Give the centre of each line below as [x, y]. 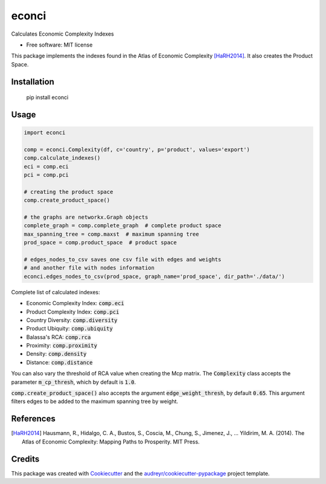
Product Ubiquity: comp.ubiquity [69, 329]
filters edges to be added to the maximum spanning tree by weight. [94, 401]
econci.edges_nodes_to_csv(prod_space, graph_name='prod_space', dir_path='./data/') [154, 276]
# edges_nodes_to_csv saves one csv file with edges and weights [123, 259]
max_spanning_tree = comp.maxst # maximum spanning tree [111, 234]
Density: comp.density [56, 354]
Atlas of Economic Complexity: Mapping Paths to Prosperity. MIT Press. [111, 442]
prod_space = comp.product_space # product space [101, 243]
